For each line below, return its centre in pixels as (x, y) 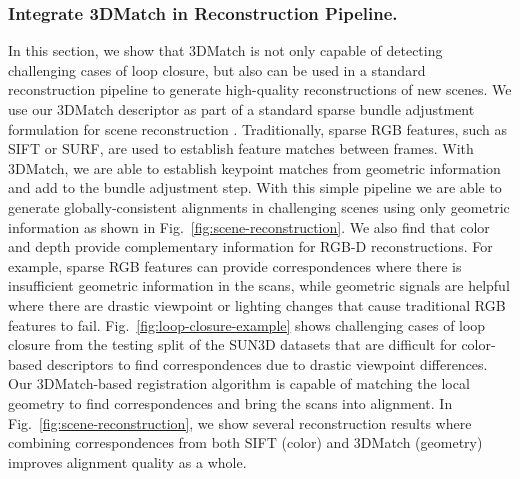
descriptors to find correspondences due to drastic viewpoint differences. (267, 363)
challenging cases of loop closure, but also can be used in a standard (217, 69)
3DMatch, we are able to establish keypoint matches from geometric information (254, 167)
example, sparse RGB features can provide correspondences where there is (235, 265)
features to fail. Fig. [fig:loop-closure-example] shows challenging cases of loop (247, 324)
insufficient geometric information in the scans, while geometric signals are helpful (259, 285)
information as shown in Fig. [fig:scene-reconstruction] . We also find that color (249, 226)
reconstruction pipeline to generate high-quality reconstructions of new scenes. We (260, 89)
